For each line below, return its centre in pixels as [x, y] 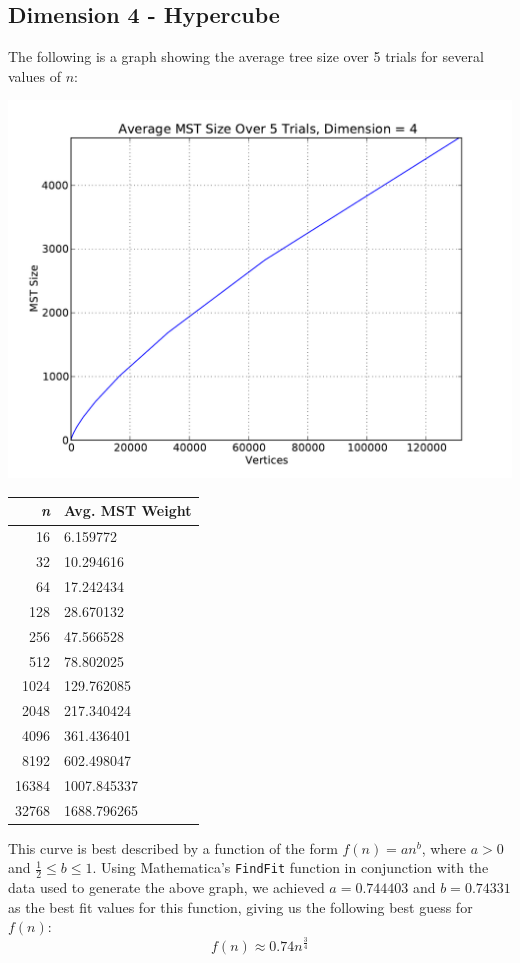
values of [34, 75]
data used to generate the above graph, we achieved [166, 887]
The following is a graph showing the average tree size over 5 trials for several [246, 56]
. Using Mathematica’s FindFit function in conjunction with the [290, 867]
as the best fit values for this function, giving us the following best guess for [240, 906]
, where [444, 847]
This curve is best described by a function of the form [173, 847]
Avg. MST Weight [128, 510]
